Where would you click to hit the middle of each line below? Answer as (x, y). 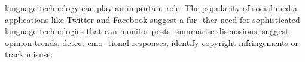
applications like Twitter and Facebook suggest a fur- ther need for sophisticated (152, 19)
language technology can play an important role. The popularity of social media (151, 8)
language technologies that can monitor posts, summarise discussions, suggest (147, 31)
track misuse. (29, 54)
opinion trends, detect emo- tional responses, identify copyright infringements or (152, 42)
